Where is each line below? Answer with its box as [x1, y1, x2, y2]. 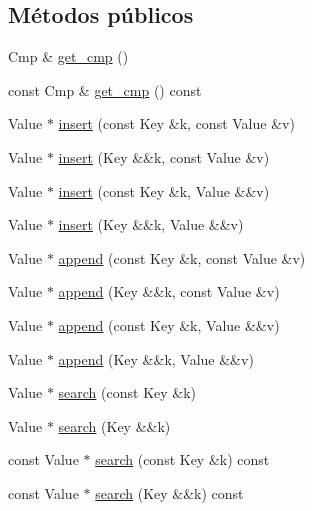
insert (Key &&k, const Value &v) [58, 146, 270, 167]
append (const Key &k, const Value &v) [58, 247, 306, 268]
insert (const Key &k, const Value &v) [58, 113, 295, 134]
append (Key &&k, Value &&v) [58, 348, 254, 369]
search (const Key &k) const [95, 449, 270, 470]
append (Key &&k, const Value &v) [58, 281, 280, 302]
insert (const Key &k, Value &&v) [58, 180, 270, 201]
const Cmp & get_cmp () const [8, 79, 202, 100]
